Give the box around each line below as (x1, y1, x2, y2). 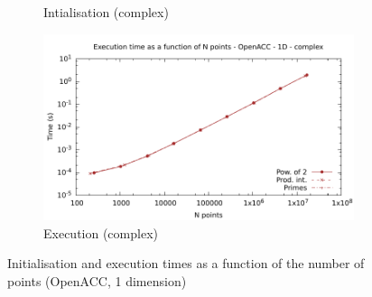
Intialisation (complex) (43, 3, 169, 21)
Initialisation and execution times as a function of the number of (7, 254, 365, 273)
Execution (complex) (43, 223, 158, 242)
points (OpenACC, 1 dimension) (7, 271, 187, 290)
